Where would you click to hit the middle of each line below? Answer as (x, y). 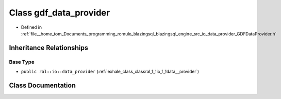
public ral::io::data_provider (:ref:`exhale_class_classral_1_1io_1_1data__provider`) (110, 72)
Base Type (22, 62)
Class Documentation (42, 85)
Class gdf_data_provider (59, 13)
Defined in (32, 27)
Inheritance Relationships (49, 48)
